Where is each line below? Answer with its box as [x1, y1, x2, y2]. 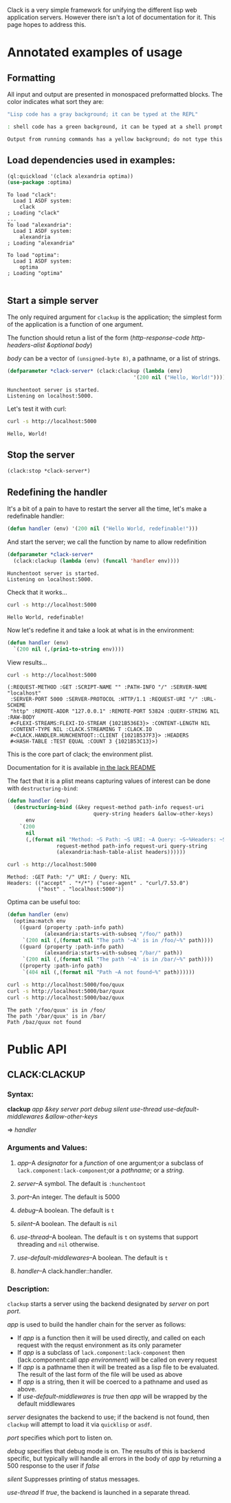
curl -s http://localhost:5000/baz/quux [7, 994, 125, 1001]
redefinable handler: [7, 512, 65, 520]
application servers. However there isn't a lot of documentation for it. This [7, 13, 217, 21]
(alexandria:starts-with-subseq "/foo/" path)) [43, 930, 184, 937]
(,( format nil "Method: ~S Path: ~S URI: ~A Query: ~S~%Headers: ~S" [25, 836, 229, 843]
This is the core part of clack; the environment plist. [7, 750, 153, 759]
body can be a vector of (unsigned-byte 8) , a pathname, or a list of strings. [7, 354, 221, 362]
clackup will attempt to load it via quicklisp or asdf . [7, 1420, 153, 1429]
